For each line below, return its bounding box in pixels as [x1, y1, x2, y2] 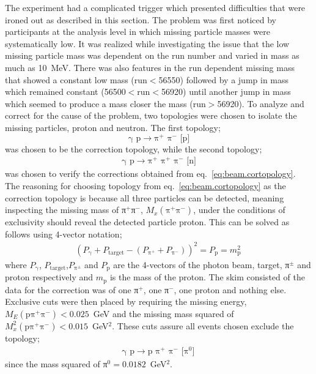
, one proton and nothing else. [174, 283, 287, 296]
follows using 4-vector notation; [5, 227, 122, 240]
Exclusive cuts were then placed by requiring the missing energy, [5, 295, 247, 308]
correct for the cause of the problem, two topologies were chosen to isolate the [5, 109, 297, 122]
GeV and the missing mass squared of [93, 307, 234, 320]
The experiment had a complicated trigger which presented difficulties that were [5, 1, 306, 13]
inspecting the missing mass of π [5, 203, 126, 216]
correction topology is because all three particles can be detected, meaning [5, 191, 284, 204]
